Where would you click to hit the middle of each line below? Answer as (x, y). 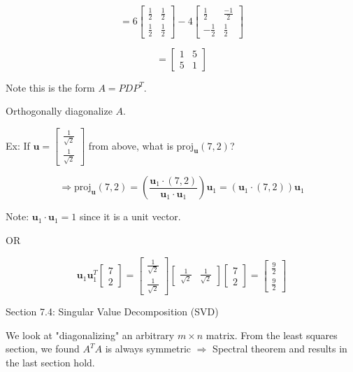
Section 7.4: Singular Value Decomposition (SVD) (112, 312)
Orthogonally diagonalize (59, 111)
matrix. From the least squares (272, 335)
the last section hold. (50, 362)
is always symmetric (148, 349)
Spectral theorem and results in (280, 349)
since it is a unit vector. (130, 216)
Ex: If (18, 145)
